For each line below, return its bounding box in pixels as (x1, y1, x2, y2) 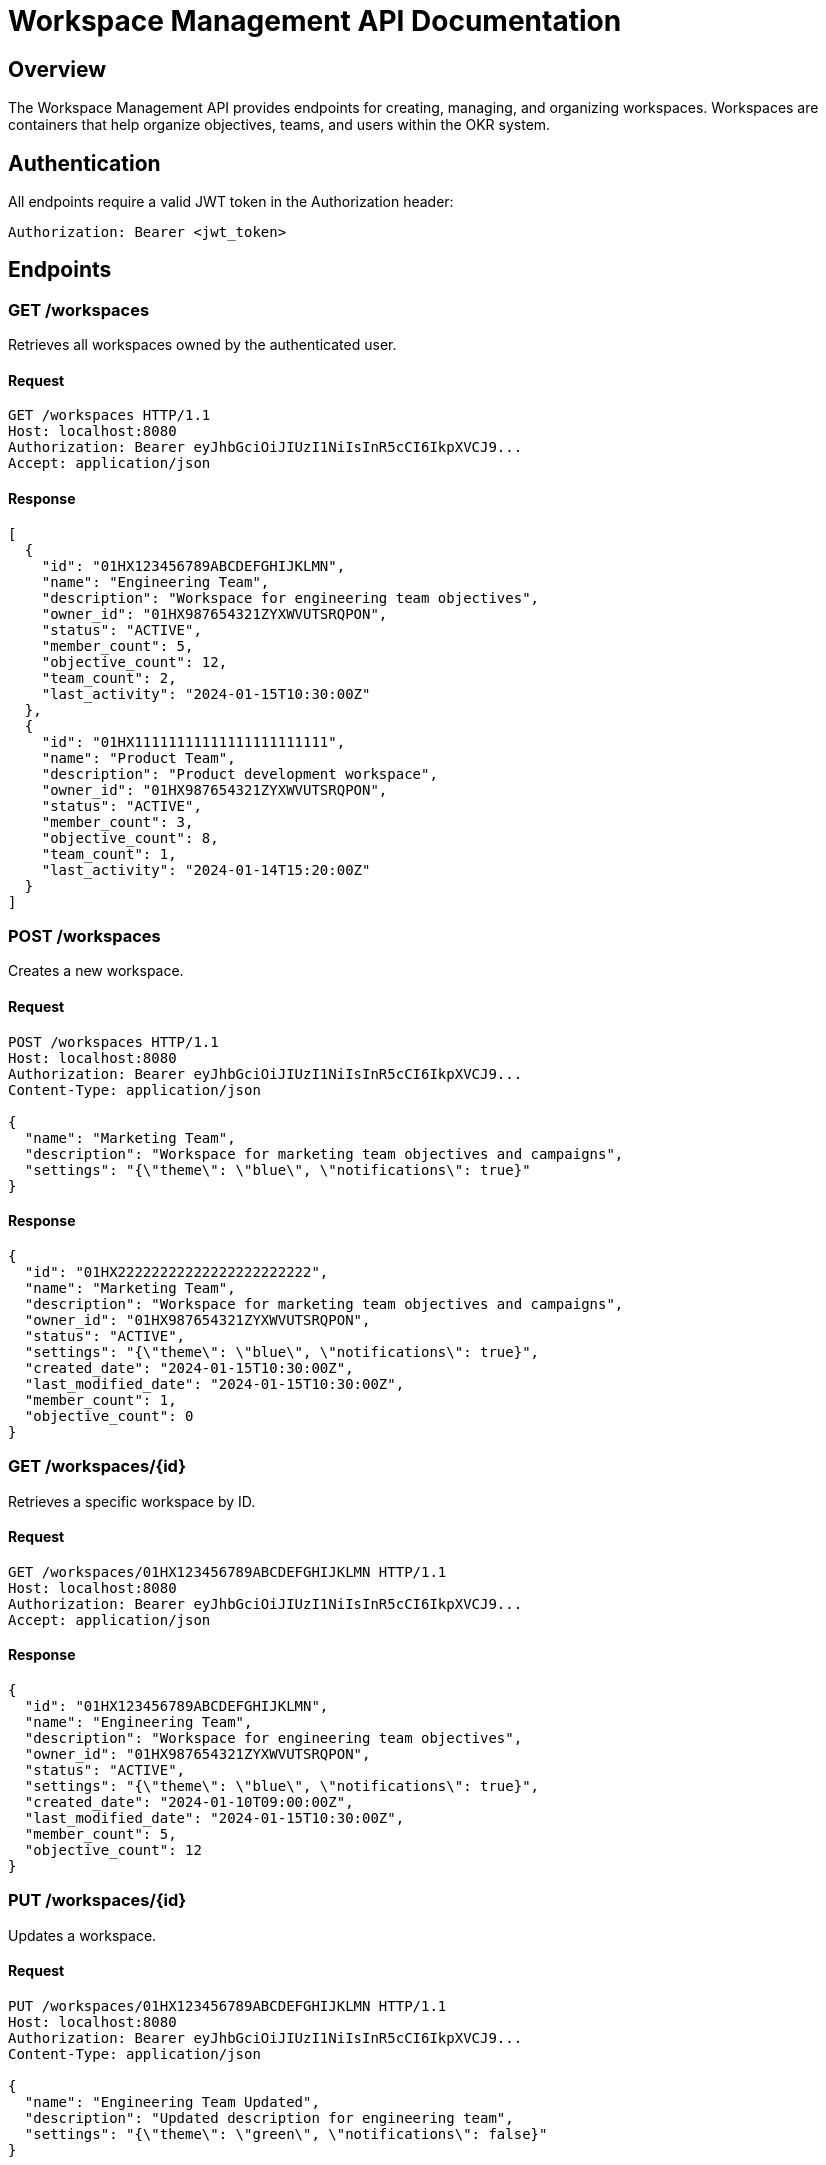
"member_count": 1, (24, 1391, 177, 1408)
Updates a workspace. (8, 1926, 157, 1944)
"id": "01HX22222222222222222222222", (24, 1263, 329, 1280)
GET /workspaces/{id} (8, 1456, 186, 1477)
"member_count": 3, (41, 813, 194, 830)
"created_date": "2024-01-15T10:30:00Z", (24, 1359, 354, 1376)
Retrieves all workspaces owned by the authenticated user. (8, 336, 397, 354)
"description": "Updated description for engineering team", (24, 2110, 514, 2127)
